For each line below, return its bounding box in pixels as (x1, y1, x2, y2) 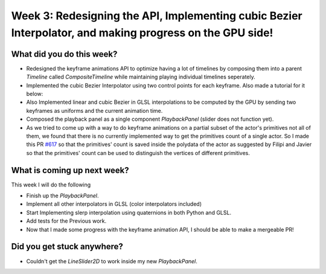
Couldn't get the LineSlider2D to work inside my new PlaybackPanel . (26, 257, 197, 265)
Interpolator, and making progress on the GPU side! (11, 26, 273, 39)
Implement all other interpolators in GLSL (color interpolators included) (26, 200, 202, 208)
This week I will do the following (11, 181, 91, 188)
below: (26, 91, 43, 98)
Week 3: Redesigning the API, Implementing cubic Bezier (11, 9, 303, 22)
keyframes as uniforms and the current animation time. (26, 107, 163, 114)
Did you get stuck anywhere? (11, 241, 124, 252)
